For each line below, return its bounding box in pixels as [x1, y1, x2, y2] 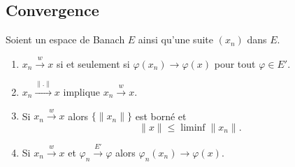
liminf [180, 122, 206, 133]
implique [63, 84, 101, 99]
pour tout [214, 56, 256, 71]
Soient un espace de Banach [6, 32, 125, 47]
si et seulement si [56, 56, 130, 71]
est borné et [135, 108, 187, 123]
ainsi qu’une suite [138, 32, 213, 47]
